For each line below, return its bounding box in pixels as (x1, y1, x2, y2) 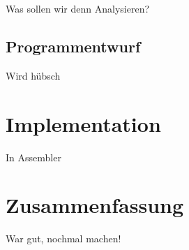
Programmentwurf (6, 35, 141, 57)
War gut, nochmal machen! (6, 231, 121, 246)
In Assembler (6, 149, 61, 164)
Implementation (6, 109, 161, 138)
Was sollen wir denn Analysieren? (6, 1, 150, 15)
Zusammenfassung (6, 191, 184, 219)
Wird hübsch (6, 68, 61, 82)
